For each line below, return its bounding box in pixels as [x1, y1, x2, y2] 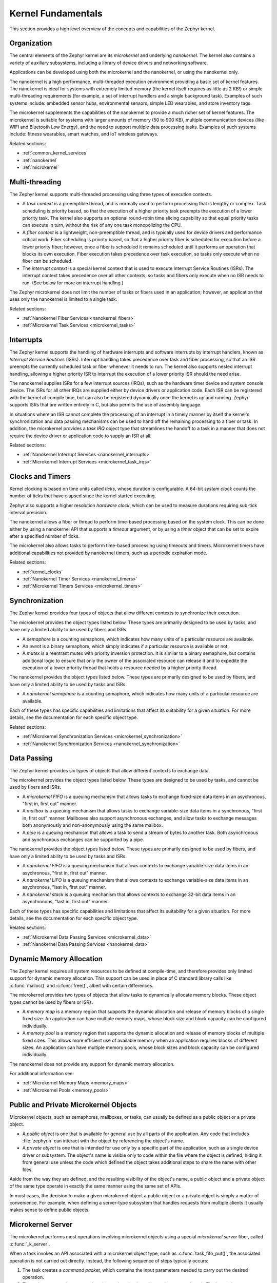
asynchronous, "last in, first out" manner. [22, 899, 109, 905]
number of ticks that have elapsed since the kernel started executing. [9, 493, 156, 499]
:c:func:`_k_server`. [9, 1241, 50, 1247]
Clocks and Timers [9, 472, 71, 481]
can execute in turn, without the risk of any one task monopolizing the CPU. [22, 222, 182, 228]
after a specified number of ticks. [9, 533, 80, 539]
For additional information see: [9, 1071, 74, 1077]
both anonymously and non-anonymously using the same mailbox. [22, 822, 163, 828]
